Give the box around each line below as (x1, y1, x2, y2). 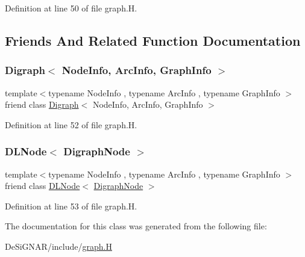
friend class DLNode (5, 179, 80, 192)
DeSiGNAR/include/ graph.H (5, 240, 112, 252)
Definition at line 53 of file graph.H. (5, 199, 137, 212)
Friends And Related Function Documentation (5, 31, 301, 49)
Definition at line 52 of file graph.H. (5, 118, 137, 131)
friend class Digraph (5, 98, 79, 111)
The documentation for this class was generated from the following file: (5, 220, 267, 232)
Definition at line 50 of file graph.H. (5, 2, 137, 14)
